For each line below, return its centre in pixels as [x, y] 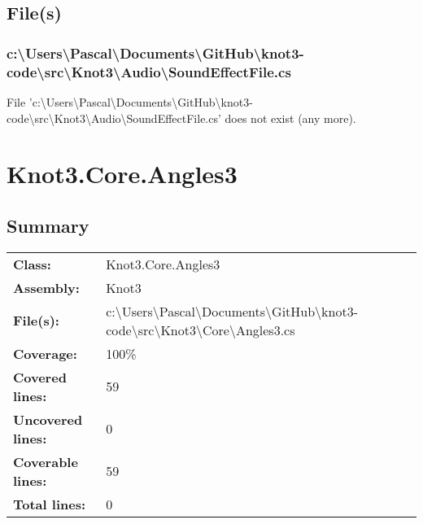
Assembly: [46, 287]
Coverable [46, 461]
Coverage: [45, 353]
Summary [48, 225]
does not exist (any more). [290, 118]
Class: [32, 264]
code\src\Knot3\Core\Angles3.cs [201, 330]
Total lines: [50, 504]
